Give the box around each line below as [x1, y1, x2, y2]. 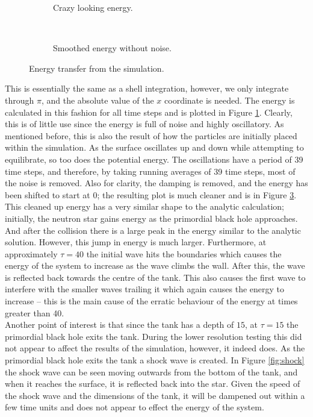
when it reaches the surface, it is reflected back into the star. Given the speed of [5, 377, 300, 390]
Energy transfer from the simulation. [29, 61, 164, 74]
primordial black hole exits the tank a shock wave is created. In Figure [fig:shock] [5, 354, 305, 366]
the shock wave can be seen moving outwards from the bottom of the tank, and [5, 365, 298, 378]
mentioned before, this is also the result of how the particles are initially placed [5, 129, 297, 142]
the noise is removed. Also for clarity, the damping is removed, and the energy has [5, 177, 308, 189]
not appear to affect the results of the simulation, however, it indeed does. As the [5, 342, 305, 354]
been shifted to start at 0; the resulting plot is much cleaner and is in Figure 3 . [5, 188, 297, 201]
